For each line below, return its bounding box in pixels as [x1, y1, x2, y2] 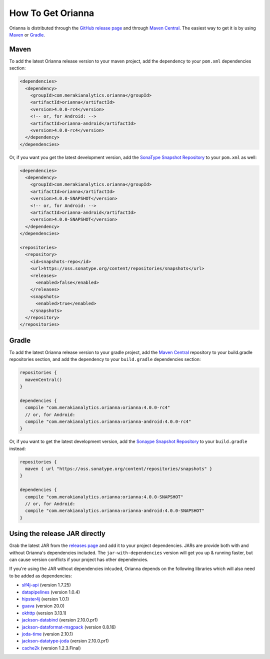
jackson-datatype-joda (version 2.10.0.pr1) [21, 638, 109, 644]
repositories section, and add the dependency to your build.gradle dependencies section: [9, 356, 201, 362]
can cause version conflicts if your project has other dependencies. [9, 556, 148, 562]
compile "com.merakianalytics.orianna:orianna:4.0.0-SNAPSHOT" [25, 494, 183, 499]
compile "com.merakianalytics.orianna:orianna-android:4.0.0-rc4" [25, 418, 191, 424]
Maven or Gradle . [9, 31, 45, 37]
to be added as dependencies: [9, 572, 72, 578]
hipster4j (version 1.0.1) [21, 596, 69, 602]
